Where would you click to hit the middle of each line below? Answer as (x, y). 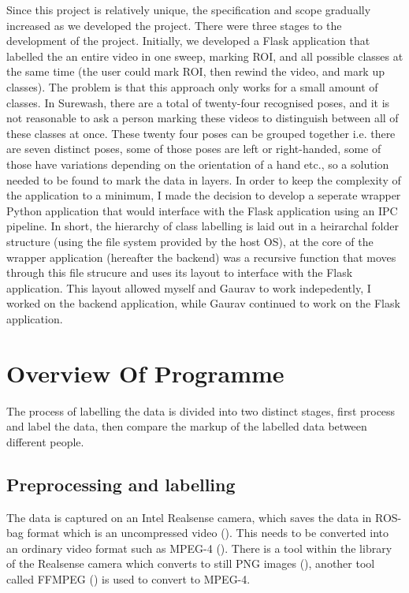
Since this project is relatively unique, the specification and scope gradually (189, 9)
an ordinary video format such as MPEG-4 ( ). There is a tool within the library (199, 548)
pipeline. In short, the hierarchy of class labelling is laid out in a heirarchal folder (203, 226)
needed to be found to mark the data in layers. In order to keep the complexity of (204, 179)
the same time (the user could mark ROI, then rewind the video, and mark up (195, 71)
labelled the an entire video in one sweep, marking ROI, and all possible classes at (205, 56)
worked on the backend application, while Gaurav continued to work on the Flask (203, 303)
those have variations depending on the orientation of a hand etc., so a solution (198, 164)
